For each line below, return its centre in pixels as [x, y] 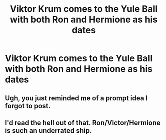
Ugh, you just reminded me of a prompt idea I [76, 98]
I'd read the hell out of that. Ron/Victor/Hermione [83, 123]
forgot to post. [28, 106]
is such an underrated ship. [49, 131]
